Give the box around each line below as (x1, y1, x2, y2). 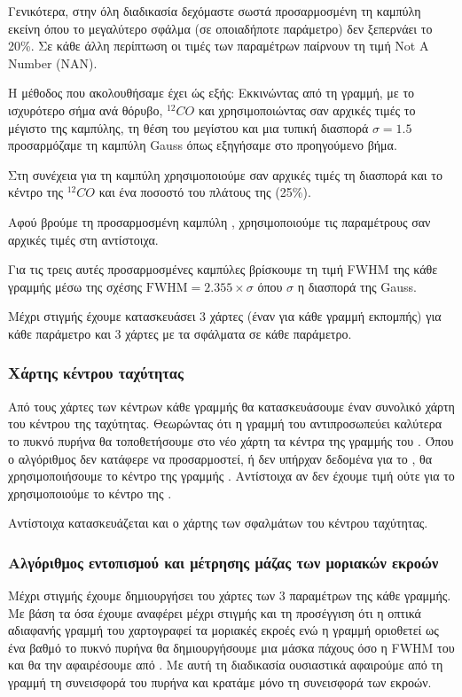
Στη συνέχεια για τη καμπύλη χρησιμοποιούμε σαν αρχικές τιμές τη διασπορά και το (8, 165, 442, 184)
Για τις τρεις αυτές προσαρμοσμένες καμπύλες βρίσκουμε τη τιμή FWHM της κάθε (8, 260, 438, 278)
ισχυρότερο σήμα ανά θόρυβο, (8, 100, 163, 119)
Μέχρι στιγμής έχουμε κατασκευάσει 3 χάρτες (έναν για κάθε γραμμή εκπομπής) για (8, 307, 442, 325)
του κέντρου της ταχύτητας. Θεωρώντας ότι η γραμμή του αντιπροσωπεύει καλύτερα (8, 414, 442, 433)
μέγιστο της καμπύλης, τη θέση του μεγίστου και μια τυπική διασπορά (8, 118, 369, 137)
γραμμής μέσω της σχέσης (8, 277, 143, 295)
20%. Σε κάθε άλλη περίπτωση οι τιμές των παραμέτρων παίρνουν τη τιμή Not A (8, 36, 429, 55)
